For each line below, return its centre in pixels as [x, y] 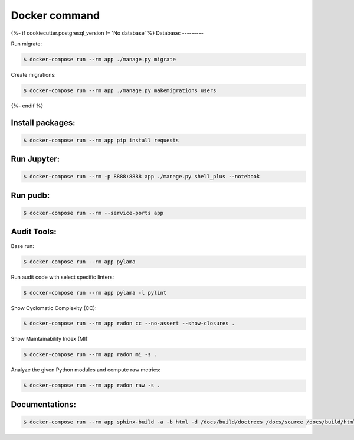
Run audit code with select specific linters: [63, 277]
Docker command [55, 15]
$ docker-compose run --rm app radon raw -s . [92, 386]
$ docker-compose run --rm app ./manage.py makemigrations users [120, 90]
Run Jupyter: [35, 159]
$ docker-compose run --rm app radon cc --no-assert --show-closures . [129, 324]
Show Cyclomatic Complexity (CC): [54, 308]
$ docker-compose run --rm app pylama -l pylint [95, 293]
